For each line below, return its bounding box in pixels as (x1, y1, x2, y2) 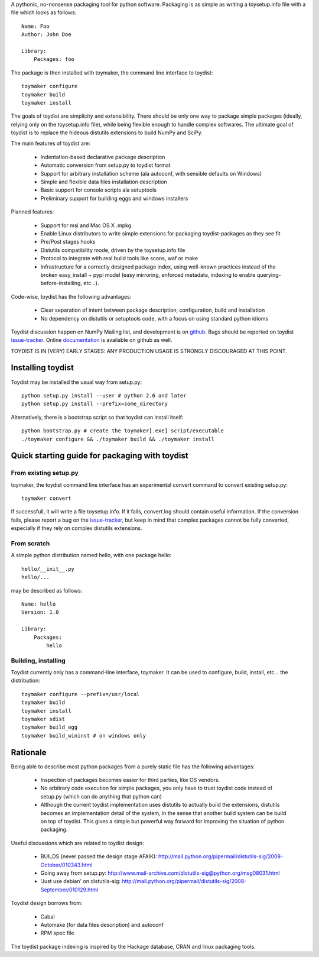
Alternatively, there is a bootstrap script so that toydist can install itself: (11, 413, 184, 421)
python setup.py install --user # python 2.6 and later (21, 392, 187, 399)
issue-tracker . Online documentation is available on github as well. (11, 337, 172, 344)
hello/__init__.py (21, 565, 75, 572)
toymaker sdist (21, 716, 66, 722)
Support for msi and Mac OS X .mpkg (40, 222, 132, 229)
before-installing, (40, 280, 83, 287)
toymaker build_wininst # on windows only (21, 732, 147, 739)
